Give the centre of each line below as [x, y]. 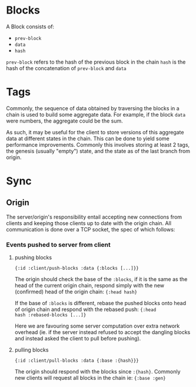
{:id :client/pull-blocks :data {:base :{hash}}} [77, 361]
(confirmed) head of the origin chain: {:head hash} [76, 292]
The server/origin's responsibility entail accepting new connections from [94, 217]
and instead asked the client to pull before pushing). [78, 339]
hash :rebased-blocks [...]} [50, 315]
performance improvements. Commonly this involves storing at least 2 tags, [98, 144]
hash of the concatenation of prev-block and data [66, 68]
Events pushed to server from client [58, 244]
